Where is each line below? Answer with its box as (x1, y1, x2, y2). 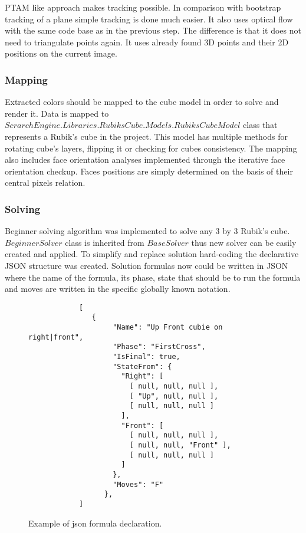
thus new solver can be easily (191, 236, 297, 248)
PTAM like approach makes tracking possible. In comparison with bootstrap (5, 1, 281, 13)
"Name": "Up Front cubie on (113, 323, 223, 332)
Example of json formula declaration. (28, 516, 162, 529)
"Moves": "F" (113, 480, 164, 489)
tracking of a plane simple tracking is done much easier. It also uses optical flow (5, 12, 293, 25)
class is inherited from (65, 236, 144, 248)
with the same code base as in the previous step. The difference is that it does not (5, 24, 301, 37)
